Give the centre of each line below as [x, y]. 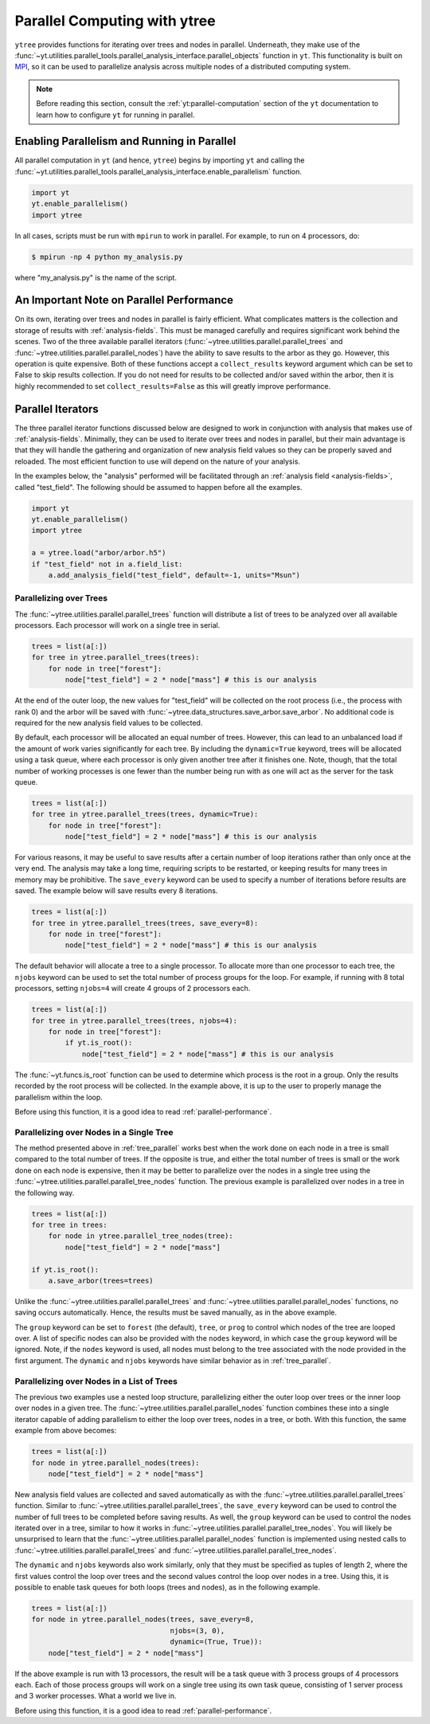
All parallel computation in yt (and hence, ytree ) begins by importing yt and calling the [160, 160]
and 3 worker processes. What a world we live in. [96, 1696]
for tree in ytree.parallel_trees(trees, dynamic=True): [145, 814]
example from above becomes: [66, 1431]
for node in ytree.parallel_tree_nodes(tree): [141, 1236]
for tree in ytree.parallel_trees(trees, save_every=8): [145, 923]
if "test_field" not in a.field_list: [107, 564]
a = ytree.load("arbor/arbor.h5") [99, 553]
